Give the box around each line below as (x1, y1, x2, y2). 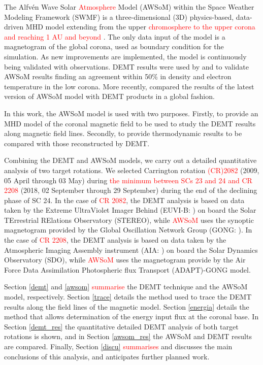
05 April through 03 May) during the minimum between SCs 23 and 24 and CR (4, 175, 252, 185)
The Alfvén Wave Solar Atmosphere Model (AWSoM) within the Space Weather (4, 2, 254, 12)
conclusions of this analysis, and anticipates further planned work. (4, 351, 210, 361)
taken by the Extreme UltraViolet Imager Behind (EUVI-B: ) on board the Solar (4, 205, 256, 215)
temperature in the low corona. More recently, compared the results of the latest (4, 81, 254, 91)
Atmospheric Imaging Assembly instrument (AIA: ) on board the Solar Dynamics (4, 244, 258, 255)
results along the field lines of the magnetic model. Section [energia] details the (4, 301, 249, 312)
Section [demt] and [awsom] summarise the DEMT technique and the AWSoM (4, 281, 248, 292)
